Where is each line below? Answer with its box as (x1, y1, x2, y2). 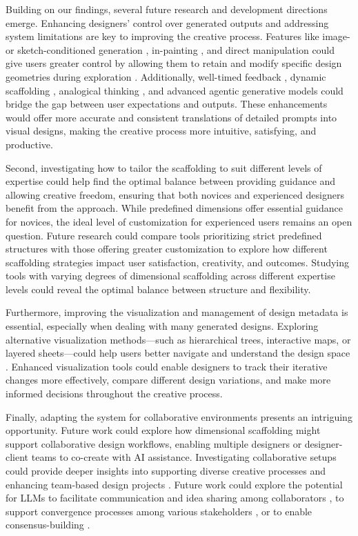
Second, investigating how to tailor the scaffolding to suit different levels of (6, 160, 322, 175)
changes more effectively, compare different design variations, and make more (6, 373, 331, 387)
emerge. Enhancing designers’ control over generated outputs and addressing (6, 15, 329, 30)
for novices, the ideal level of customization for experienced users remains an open (6, 214, 352, 228)
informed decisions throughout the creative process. (6, 386, 223, 401)
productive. (6, 137, 53, 151)
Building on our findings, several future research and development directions (6, 2, 328, 16)
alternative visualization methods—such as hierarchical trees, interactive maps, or (6, 332, 351, 346)
